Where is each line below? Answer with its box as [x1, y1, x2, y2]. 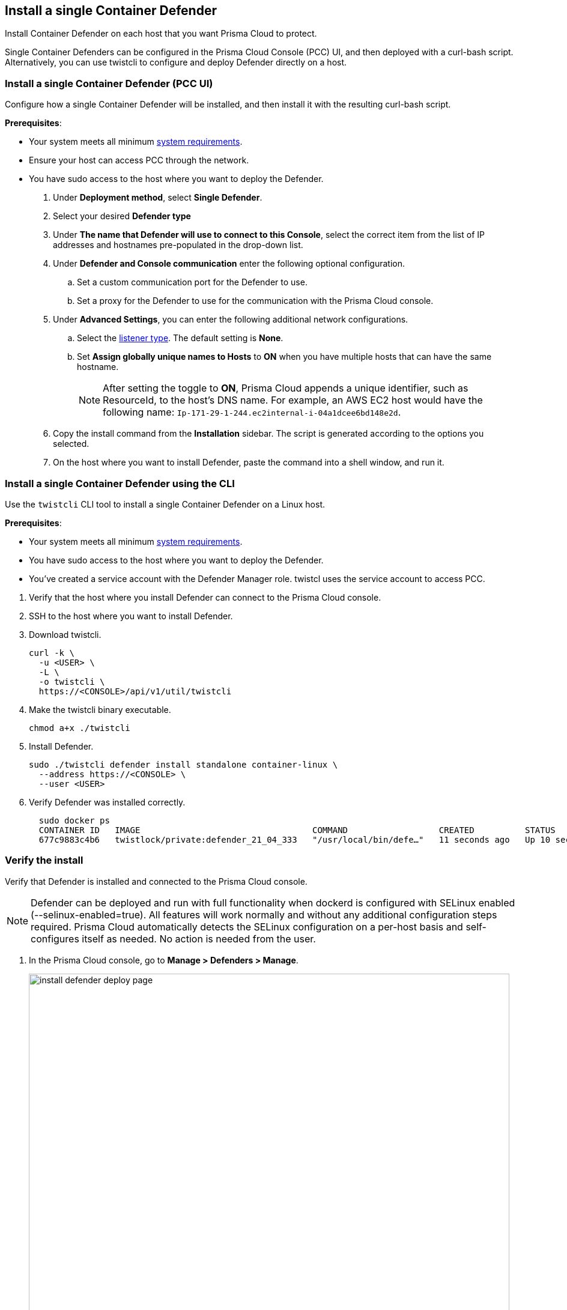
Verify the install [5, 854, 83, 867]
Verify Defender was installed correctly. [29, 796, 186, 807]
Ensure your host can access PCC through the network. [29, 155, 249, 166]
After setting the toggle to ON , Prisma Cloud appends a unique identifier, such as [103, 382, 468, 395]
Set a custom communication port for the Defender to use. [77, 277, 308, 288]
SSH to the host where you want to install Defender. [29, 610, 233, 621]
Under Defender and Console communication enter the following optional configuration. [53, 258, 405, 269]
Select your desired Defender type [53, 211, 191, 222]
